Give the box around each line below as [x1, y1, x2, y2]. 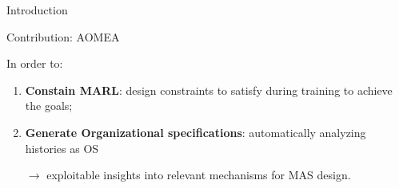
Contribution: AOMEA [6, 28, 120, 45]
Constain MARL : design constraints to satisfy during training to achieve [25, 81, 393, 98]
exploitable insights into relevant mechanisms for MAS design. [46, 166, 351, 183]
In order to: [6, 55, 63, 72]
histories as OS [25, 139, 99, 156]
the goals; [25, 97, 73, 114]
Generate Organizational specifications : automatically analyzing [25, 123, 366, 140]
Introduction [6, 2, 68, 18]
